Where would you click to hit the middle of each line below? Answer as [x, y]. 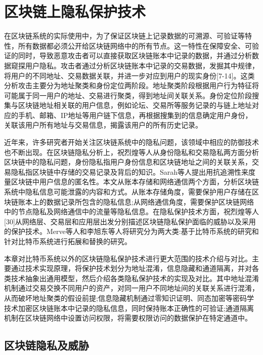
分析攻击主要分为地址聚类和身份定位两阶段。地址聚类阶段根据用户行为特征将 [131, 85]
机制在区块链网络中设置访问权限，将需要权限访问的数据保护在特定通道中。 [128, 318]
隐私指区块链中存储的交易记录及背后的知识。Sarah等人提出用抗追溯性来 [130, 171]
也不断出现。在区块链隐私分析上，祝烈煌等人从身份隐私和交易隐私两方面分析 [131, 152]
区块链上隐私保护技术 [75, 11]
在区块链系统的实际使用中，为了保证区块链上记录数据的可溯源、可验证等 [124, 36]
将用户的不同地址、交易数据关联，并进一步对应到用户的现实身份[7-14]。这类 [129, 75]
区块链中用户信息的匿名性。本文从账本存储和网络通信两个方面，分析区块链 [135, 182]
